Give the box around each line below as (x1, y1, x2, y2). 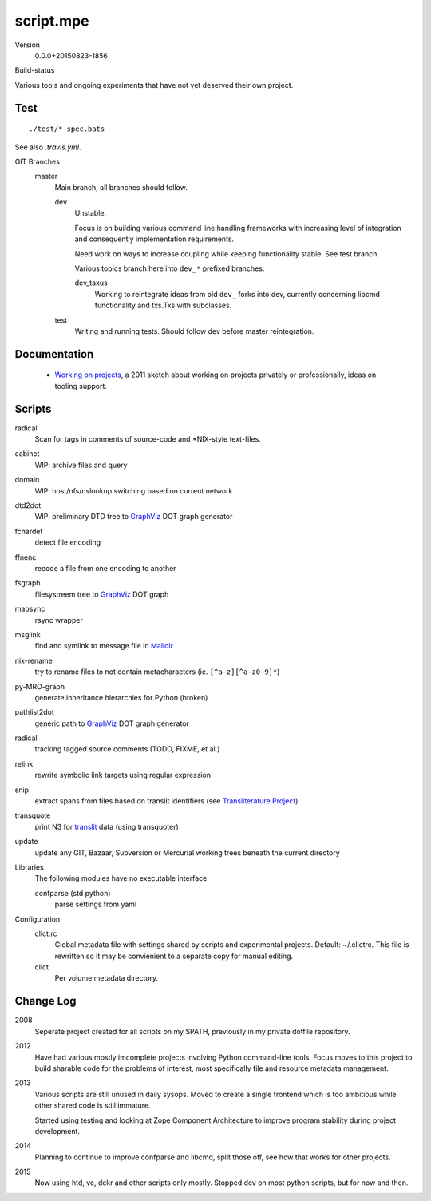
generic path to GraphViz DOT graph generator (34, 719, 189, 728)
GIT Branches (14, 157, 60, 166)
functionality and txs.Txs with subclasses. (94, 300, 232, 311)
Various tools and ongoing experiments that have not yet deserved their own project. (14, 80, 294, 89)
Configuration (14, 914, 61, 924)
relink (14, 759, 34, 768)
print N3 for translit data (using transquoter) (34, 822, 179, 831)
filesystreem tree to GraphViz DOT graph (34, 589, 169, 599)
